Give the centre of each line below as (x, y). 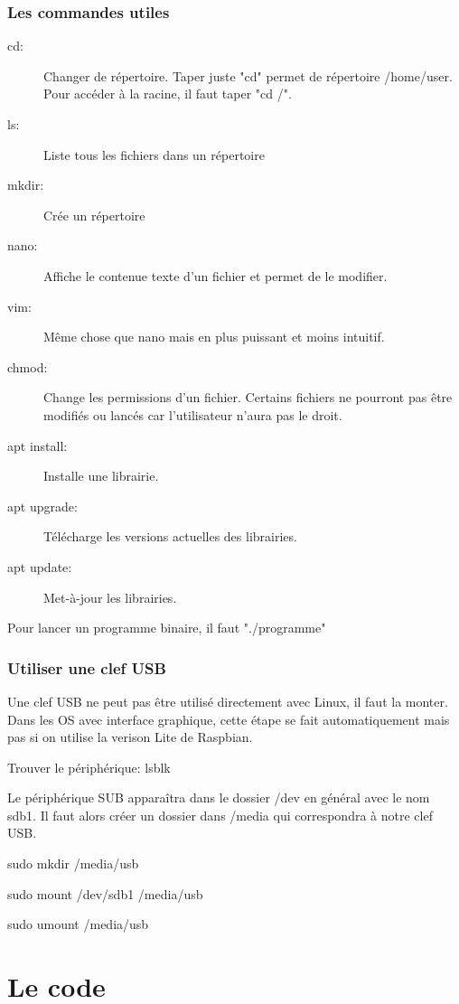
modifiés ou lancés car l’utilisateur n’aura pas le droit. (193, 414)
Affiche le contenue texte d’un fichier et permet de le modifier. (215, 275)
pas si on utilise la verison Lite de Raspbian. (130, 737)
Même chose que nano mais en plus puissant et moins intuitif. (214, 337)
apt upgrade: (42, 506)
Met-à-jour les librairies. (110, 597)
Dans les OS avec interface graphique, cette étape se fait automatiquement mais (229, 719)
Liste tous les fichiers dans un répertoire (154, 154)
